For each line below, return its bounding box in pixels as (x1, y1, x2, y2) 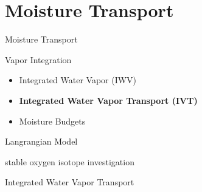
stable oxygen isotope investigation (5, 155, 134, 168)
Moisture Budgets (19, 114, 86, 127)
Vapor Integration (5, 53, 72, 66)
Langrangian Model (5, 135, 78, 148)
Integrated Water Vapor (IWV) (19, 74, 137, 86)
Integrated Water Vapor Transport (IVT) (19, 94, 198, 106)
